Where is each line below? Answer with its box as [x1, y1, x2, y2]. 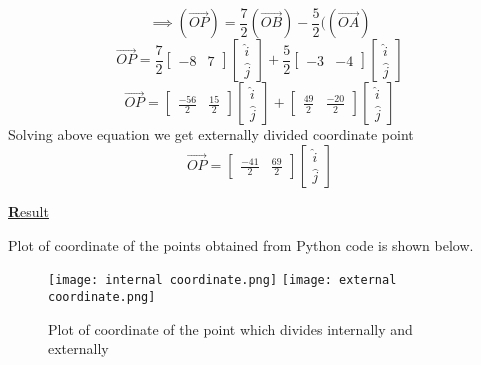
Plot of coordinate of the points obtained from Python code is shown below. [8, 234, 474, 255]
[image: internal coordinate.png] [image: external [48, 273, 397, 288]
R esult [8, 201, 49, 222]
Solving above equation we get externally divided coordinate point [8, 124, 414, 145]
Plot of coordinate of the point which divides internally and [48, 318, 413, 339]
